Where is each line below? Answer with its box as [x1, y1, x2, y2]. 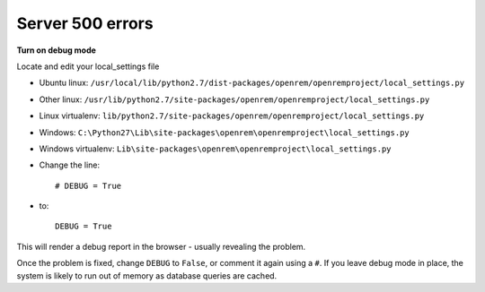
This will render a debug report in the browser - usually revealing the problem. [16, 241, 306, 252]
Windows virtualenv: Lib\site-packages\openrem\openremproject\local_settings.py [39, 143, 392, 154]
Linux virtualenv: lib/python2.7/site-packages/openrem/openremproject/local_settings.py [39, 110, 425, 121]
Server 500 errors [16, 13, 154, 33]
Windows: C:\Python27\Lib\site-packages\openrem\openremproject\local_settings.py [39, 126, 410, 138]
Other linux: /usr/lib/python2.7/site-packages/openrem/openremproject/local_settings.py [39, 94, 430, 105]
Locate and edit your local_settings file [16, 61, 160, 72]
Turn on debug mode [16, 45, 96, 56]
